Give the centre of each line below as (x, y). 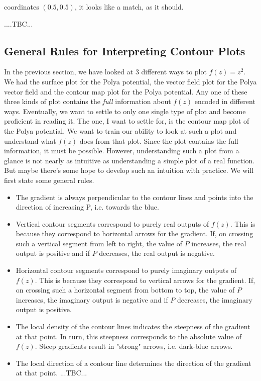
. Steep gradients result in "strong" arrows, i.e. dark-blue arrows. (134, 346)
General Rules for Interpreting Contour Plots (125, 51)
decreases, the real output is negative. (157, 253)
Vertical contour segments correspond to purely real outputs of (112, 223)
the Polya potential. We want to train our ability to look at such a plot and (120, 130)
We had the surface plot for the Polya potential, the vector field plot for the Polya (130, 81)
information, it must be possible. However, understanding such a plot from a (122, 151)
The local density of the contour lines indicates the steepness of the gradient (133, 326)
